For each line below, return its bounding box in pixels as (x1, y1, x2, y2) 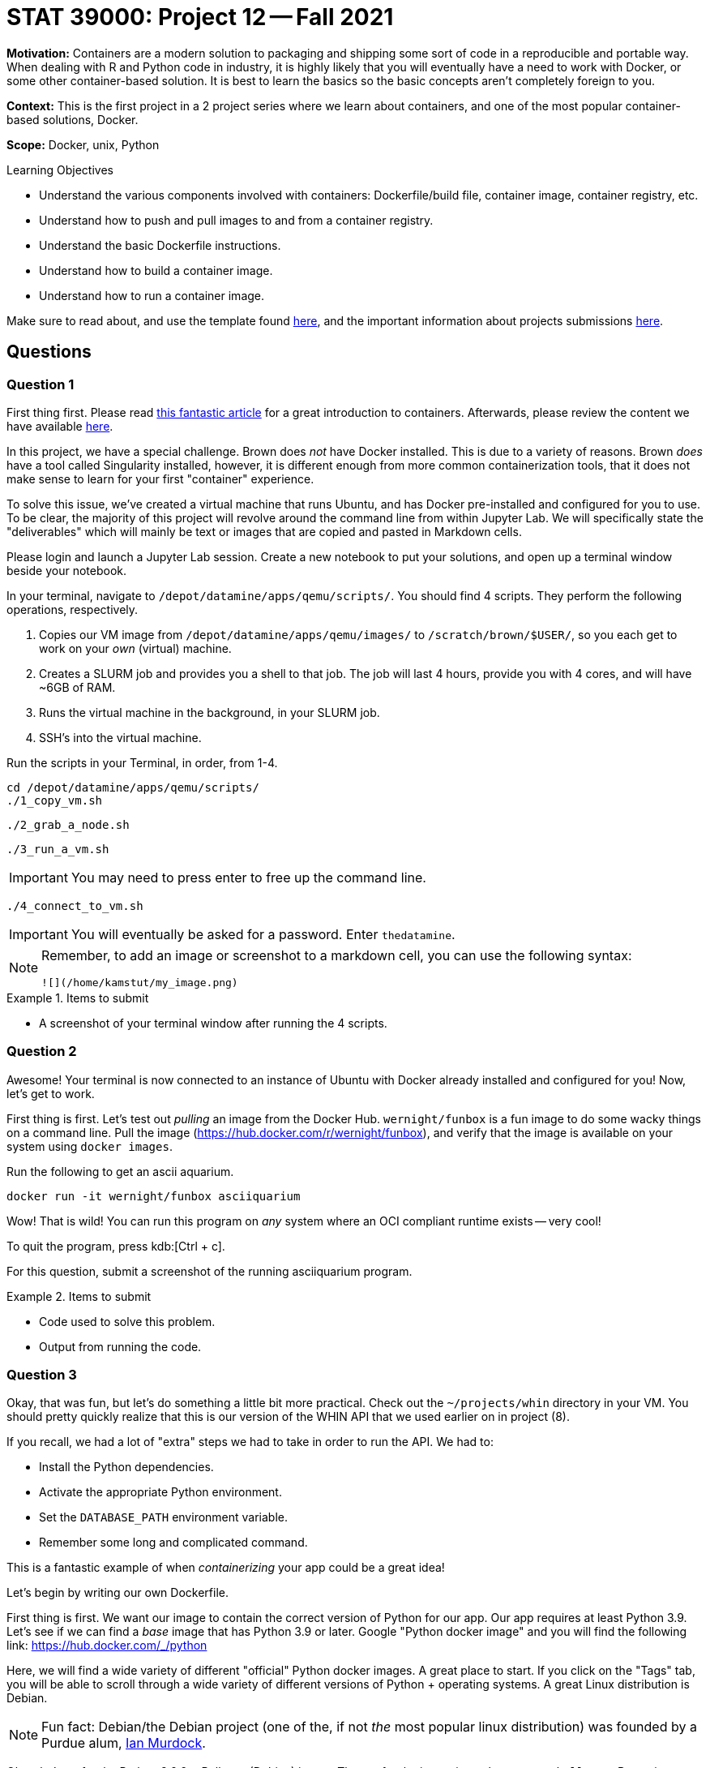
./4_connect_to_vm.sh (6, 899, 143, 912)
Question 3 (6, 1367, 77, 1384)
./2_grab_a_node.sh (6, 817, 130, 831)
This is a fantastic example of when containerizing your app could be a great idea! (6, 1560, 445, 1575)
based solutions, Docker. (6, 112, 139, 127)
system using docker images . (6, 1139, 173, 1153)
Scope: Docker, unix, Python (6, 137, 160, 152)
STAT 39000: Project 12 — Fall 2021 (6, 3, 394, 31)
